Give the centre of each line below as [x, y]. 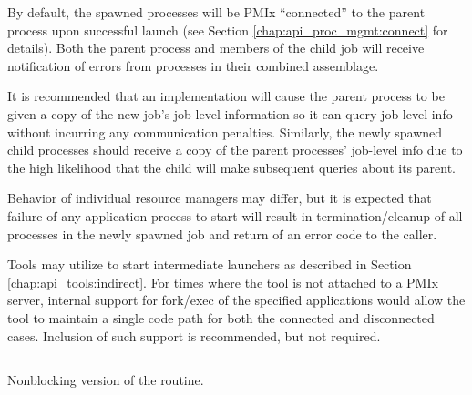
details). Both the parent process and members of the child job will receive [216, 48]
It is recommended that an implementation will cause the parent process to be [226, 96]
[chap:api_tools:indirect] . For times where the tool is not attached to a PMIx [223, 282]
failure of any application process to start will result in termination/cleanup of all [235, 215]
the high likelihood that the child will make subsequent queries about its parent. [231, 167]
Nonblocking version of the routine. [106, 380]
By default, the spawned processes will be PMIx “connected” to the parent [216, 12]
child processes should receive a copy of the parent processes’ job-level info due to [235, 150]
